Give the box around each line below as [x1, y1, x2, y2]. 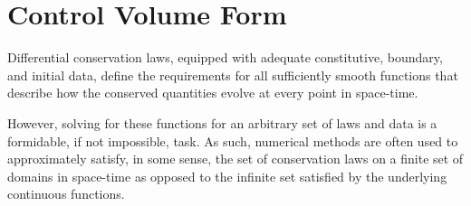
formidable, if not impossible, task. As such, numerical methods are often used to [7, 131, 458, 150]
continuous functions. [7, 184, 125, 203]
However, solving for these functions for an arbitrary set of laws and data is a [7, 113, 437, 132]
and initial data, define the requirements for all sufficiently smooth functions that [7, 65, 458, 84]
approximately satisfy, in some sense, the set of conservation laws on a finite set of [7, 149, 464, 168]
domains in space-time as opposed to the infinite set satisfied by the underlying [7, 166, 447, 185]
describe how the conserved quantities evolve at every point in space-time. [7, 83, 418, 102]
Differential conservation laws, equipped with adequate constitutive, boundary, [7, 48, 443, 67]
